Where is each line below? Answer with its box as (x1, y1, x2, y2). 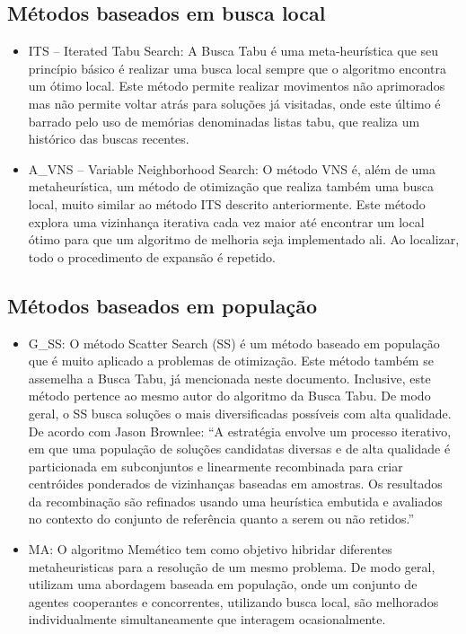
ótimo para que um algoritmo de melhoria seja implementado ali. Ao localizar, (28, 230, 460, 249)
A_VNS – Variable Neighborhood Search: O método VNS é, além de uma (28, 159, 435, 178)
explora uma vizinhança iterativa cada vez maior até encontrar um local (28, 212, 425, 231)
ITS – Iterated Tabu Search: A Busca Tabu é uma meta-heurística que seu (28, 41, 439, 60)
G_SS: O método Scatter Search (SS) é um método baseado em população (28, 333, 440, 352)
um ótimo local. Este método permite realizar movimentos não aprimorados (28, 76, 445, 95)
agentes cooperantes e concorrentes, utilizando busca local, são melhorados (28, 592, 439, 611)
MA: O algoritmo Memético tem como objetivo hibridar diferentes (28, 540, 392, 559)
